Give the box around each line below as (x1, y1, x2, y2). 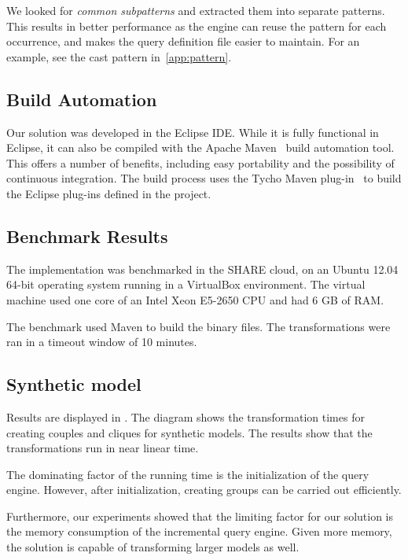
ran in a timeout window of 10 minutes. (6, 333, 197, 350)
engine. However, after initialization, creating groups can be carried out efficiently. (6, 481, 402, 498)
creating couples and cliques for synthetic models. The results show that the (6, 424, 373, 440)
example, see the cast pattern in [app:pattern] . (6, 48, 232, 64)
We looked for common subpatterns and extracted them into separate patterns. (6, 2, 385, 18)
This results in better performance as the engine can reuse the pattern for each (6, 17, 387, 34)
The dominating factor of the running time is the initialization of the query (6, 466, 369, 482)
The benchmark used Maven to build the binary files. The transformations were (6, 318, 391, 334)
